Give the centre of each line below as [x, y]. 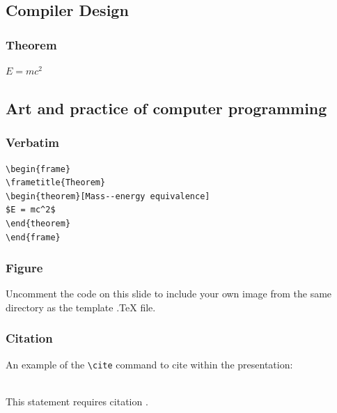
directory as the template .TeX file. [81, 307]
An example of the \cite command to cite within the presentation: [149, 364]
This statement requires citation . [77, 402]
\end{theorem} [38, 223]
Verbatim [32, 142]
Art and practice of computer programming [166, 108]
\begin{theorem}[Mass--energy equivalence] [108, 196]
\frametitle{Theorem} [56, 183]
